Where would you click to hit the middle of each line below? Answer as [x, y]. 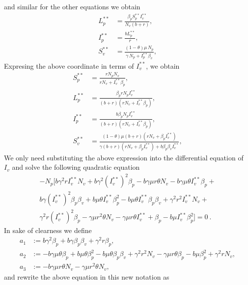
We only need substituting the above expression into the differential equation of [124, 157]
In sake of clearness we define [48, 230]
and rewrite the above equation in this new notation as [87, 277]
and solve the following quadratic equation [76, 167]
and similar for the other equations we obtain [72, 6]
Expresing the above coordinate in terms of [69, 65]
